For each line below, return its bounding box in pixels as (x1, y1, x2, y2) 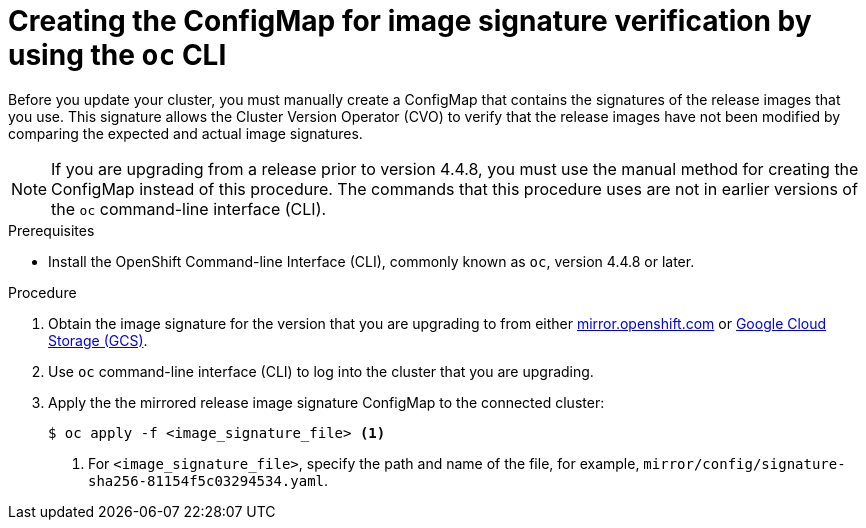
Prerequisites (8, 221, 95, 239)
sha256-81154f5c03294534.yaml (88, 472, 325, 489)
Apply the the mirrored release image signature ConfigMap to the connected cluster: (48, 393, 605, 411)
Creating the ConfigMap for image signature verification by (8, 4, 812, 38)
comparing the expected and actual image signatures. (8, 124, 363, 142)
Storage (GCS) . (48, 331, 148, 349)
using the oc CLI (8, 38, 227, 72)
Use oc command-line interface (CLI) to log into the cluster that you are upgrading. (48, 362, 594, 380)
